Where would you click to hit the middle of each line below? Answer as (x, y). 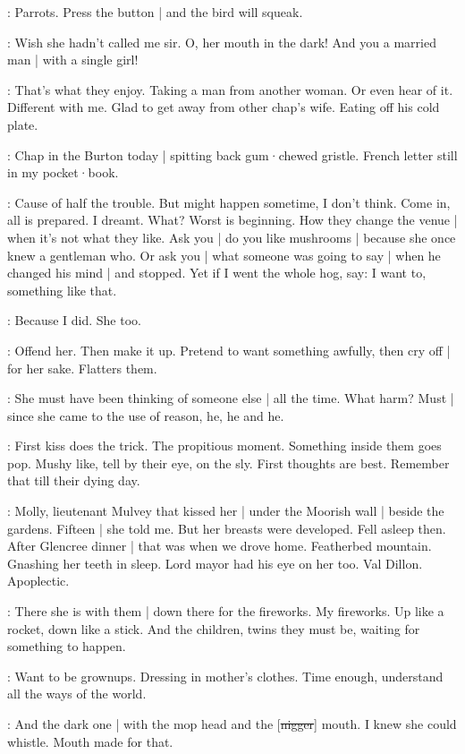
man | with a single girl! (73, 60)
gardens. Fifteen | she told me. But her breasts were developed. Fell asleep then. (227, 528)
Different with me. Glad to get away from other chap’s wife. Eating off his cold (224, 107)
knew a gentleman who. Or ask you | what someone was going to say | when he (224, 255)
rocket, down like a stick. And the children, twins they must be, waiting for (214, 628)
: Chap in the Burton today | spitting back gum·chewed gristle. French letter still (232, 154)
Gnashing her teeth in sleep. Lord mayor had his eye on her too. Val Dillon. (215, 563)
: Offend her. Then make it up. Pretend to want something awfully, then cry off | (229, 350)
